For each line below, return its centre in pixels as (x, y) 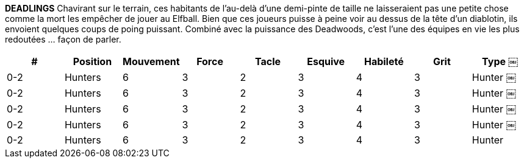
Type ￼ (500, 61)
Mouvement (151, 61)
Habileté (384, 61)
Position (92, 61)
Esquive (326, 61)
